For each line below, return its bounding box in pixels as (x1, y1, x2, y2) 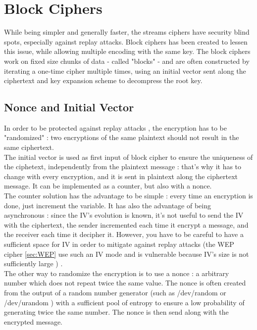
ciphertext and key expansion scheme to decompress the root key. (4, 75, 203, 86)
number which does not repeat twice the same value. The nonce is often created (4, 278, 246, 288)
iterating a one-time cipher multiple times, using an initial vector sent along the (4, 65, 246, 76)
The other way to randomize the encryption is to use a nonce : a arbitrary (4, 268, 229, 278)
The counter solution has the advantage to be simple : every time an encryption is (4, 190, 253, 201)
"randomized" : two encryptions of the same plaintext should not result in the (4, 132, 239, 142)
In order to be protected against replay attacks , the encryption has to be (4, 122, 227, 133)
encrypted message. (4, 316, 63, 327)
